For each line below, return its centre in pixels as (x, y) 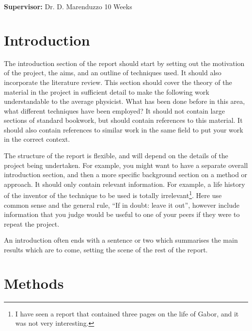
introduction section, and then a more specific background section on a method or (126, 174)
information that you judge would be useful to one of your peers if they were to (122, 214)
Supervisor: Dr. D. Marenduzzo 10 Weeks (68, 6)
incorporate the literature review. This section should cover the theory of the (118, 82)
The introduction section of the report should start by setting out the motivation (124, 63)
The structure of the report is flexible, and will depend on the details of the (116, 156)
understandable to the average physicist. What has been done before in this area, (125, 101)
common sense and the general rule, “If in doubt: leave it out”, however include (122, 205)
